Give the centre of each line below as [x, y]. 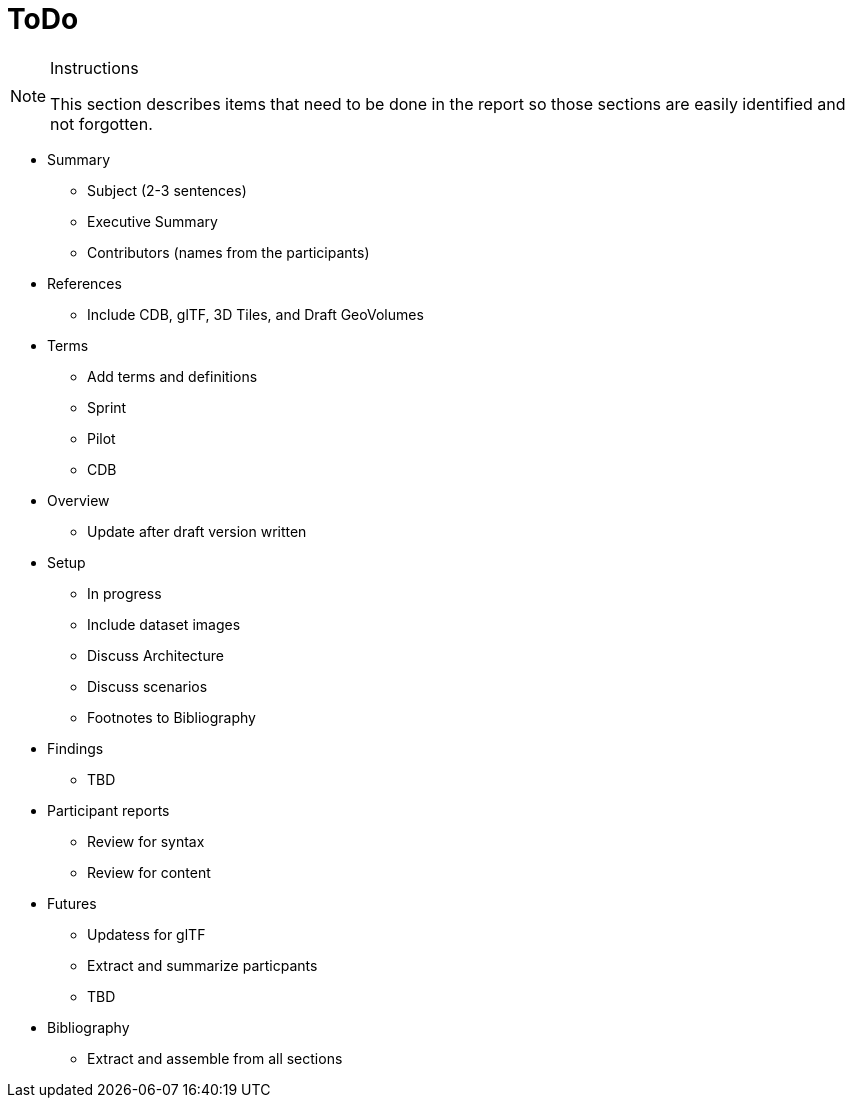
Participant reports [108, 810]
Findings [75, 748]
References [84, 283]
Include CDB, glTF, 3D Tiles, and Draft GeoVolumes [255, 314]
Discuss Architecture [155, 655]
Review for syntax [146, 841]
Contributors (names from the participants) [228, 252]
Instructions [94, 67]
